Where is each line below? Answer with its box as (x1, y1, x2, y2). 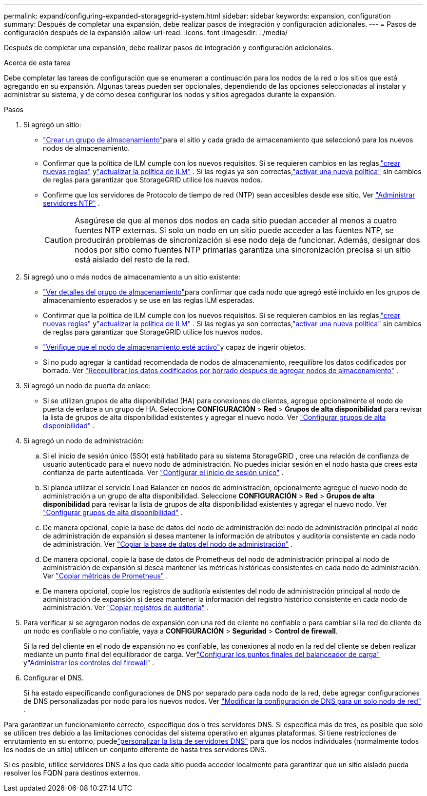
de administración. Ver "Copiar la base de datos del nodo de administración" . (43, 540, 293, 548)
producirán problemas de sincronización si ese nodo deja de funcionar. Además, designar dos (75, 235, 420, 245)
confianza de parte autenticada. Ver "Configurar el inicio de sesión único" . (43, 468, 284, 477)
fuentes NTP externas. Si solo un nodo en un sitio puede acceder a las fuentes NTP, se (75, 225, 394, 235)
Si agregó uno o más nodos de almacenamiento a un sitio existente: (23, 273, 240, 281)
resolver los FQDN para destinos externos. (4, 769, 140, 777)
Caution (44, 235, 73, 245)
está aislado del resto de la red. (75, 255, 190, 264)
